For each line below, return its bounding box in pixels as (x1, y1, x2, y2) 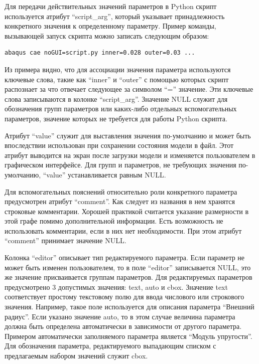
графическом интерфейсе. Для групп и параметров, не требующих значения (5, 159, 236, 170)
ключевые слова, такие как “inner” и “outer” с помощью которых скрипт (5, 74, 229, 84)
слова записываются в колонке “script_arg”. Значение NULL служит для (5, 93, 228, 104)
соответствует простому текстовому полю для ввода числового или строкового (5, 291, 244, 302)
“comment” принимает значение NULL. (5, 235, 126, 246)
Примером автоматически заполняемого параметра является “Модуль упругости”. (5, 330, 252, 341)
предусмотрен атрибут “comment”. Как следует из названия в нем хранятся (5, 196, 235, 207)
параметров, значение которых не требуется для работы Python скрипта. (5, 113, 227, 123)
